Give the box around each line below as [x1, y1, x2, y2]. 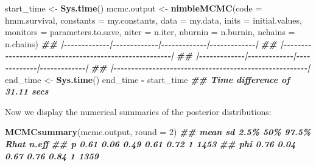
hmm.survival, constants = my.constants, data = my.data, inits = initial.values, [5, 13, 302, 26]
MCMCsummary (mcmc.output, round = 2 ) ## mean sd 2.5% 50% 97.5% [5, 125, 311, 138]
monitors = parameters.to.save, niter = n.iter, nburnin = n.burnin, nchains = [5, 25, 295, 38]
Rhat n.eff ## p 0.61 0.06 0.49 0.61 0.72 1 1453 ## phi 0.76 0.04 [5, 137, 296, 150]
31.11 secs [5, 85, 49, 98]
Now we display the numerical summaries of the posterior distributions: [5, 105, 272, 118]
